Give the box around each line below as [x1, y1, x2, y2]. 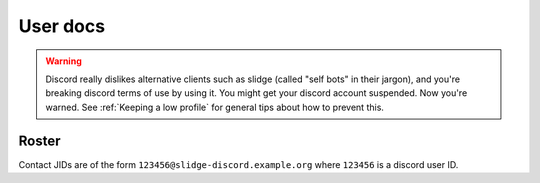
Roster [18, 132, 61, 149]
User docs [18, 15, 105, 37]
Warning [45, 55, 82, 67]
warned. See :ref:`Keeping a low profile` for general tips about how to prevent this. [45, 101, 385, 113]
